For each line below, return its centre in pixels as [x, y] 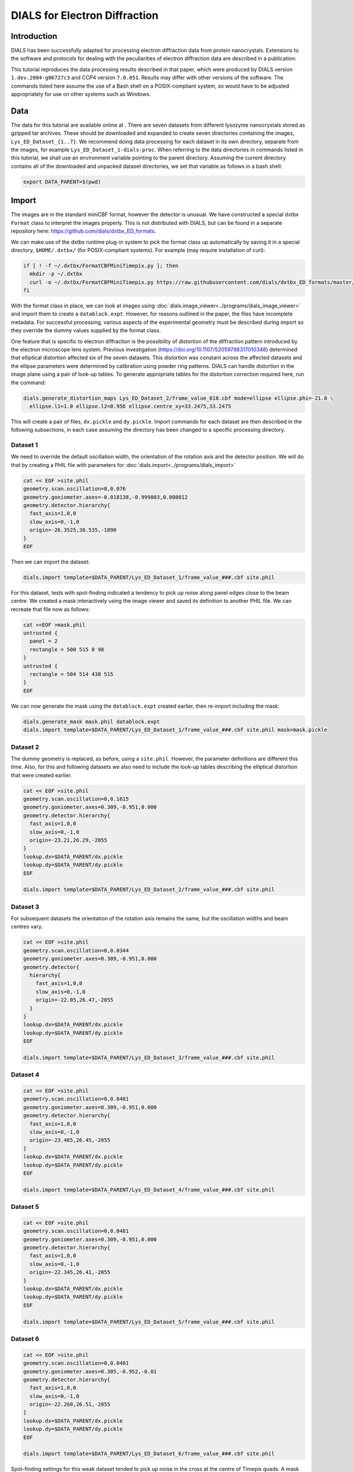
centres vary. [27, 927]
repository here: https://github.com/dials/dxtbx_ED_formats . [84, 231]
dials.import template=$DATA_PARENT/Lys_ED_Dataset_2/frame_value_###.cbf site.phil [149, 890]
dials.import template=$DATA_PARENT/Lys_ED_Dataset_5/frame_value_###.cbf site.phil [149, 1322]
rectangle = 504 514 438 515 [72, 674]
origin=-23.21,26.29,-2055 [69, 840]
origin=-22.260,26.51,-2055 [70, 1405]
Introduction [34, 36]
